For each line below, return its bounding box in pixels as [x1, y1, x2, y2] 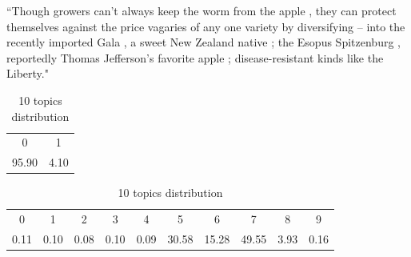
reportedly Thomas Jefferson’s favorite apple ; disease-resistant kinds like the [6, 49, 384, 66]
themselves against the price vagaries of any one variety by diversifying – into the [6, 18, 405, 34]
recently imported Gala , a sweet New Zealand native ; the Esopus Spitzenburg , [6, 34, 401, 50]
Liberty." [6, 65, 49, 82]
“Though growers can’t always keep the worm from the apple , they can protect [6, 2, 397, 18]
